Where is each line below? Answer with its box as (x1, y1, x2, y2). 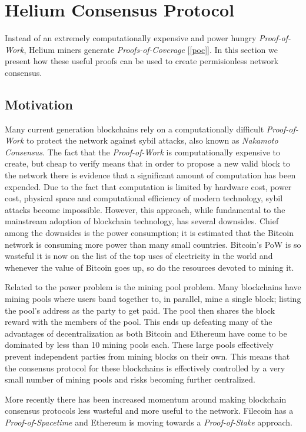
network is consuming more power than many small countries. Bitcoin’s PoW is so (5, 238, 301, 250)
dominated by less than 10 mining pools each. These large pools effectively (5, 338, 274, 351)
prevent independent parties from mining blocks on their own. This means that (5, 350, 290, 362)
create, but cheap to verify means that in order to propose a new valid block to (5, 157, 290, 170)
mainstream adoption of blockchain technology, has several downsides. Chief (5, 215, 279, 227)
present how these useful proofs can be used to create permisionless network (5, 55, 279, 67)
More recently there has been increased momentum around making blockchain (5, 393, 287, 405)
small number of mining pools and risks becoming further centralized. (5, 373, 255, 386)
